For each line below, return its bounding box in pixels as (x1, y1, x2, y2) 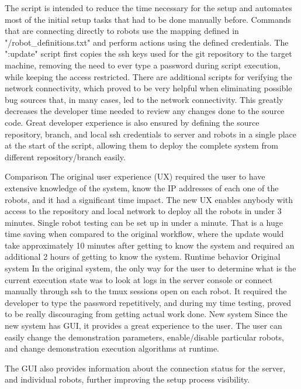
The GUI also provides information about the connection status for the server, (5, 362, 286, 374)
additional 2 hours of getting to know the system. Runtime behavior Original (5, 250, 281, 263)
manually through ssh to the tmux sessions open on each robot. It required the (5, 285, 287, 297)
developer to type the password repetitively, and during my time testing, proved (5, 296, 292, 308)
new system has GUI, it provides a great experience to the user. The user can (5, 319, 282, 332)
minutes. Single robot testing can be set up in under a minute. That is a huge (5, 216, 283, 228)
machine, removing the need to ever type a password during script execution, (5, 58, 281, 71)
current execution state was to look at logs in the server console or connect (5, 273, 273, 285)
